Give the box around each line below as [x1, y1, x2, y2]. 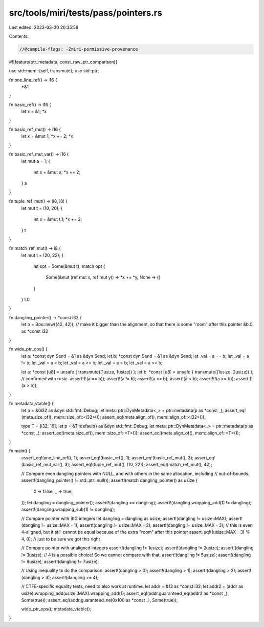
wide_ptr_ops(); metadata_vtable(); [21, 606, 91, 612]
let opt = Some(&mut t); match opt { [33, 263, 105, 269]
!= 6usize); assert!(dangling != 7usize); [21, 559, 99, 564]
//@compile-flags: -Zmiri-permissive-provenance [19, 46, 138, 52]
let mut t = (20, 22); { [21, 252, 64, 258]
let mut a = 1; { [21, 158, 50, 164]
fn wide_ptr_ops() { [9, 346, 48, 352]
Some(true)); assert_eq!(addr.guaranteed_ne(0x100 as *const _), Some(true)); [21, 597, 178, 603]
